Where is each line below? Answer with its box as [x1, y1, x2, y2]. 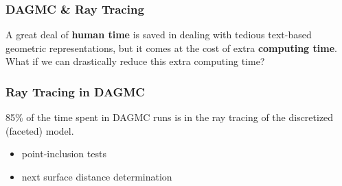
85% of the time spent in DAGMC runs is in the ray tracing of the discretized [5, 110, 334, 124]
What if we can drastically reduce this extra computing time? [5, 54, 265, 68]
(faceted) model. [5, 123, 74, 137]
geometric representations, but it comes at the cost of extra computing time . [5, 40, 337, 55]
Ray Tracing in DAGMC [5, 83, 145, 100]
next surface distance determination [21, 170, 172, 183]
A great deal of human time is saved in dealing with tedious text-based [5, 27, 312, 42]
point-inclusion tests [21, 146, 106, 161]
